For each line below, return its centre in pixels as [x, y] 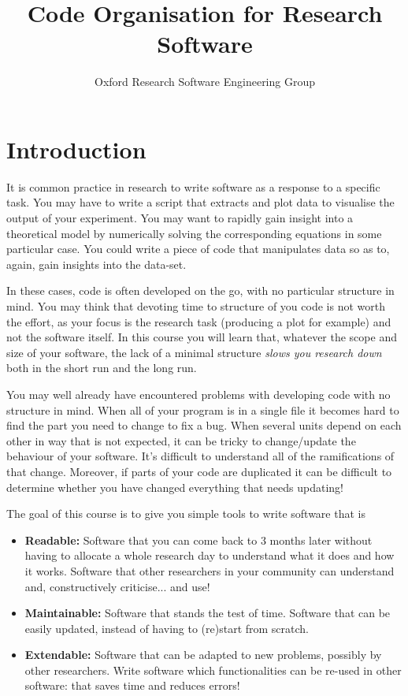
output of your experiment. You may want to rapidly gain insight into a [180, 218]
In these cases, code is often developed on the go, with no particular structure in [200, 290]
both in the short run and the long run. [102, 368]
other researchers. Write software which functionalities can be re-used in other [213, 670]
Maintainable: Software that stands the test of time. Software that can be [208, 613]
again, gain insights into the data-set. [96, 264]
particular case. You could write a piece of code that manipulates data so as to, [198, 249]
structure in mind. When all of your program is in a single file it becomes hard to [203, 409]
